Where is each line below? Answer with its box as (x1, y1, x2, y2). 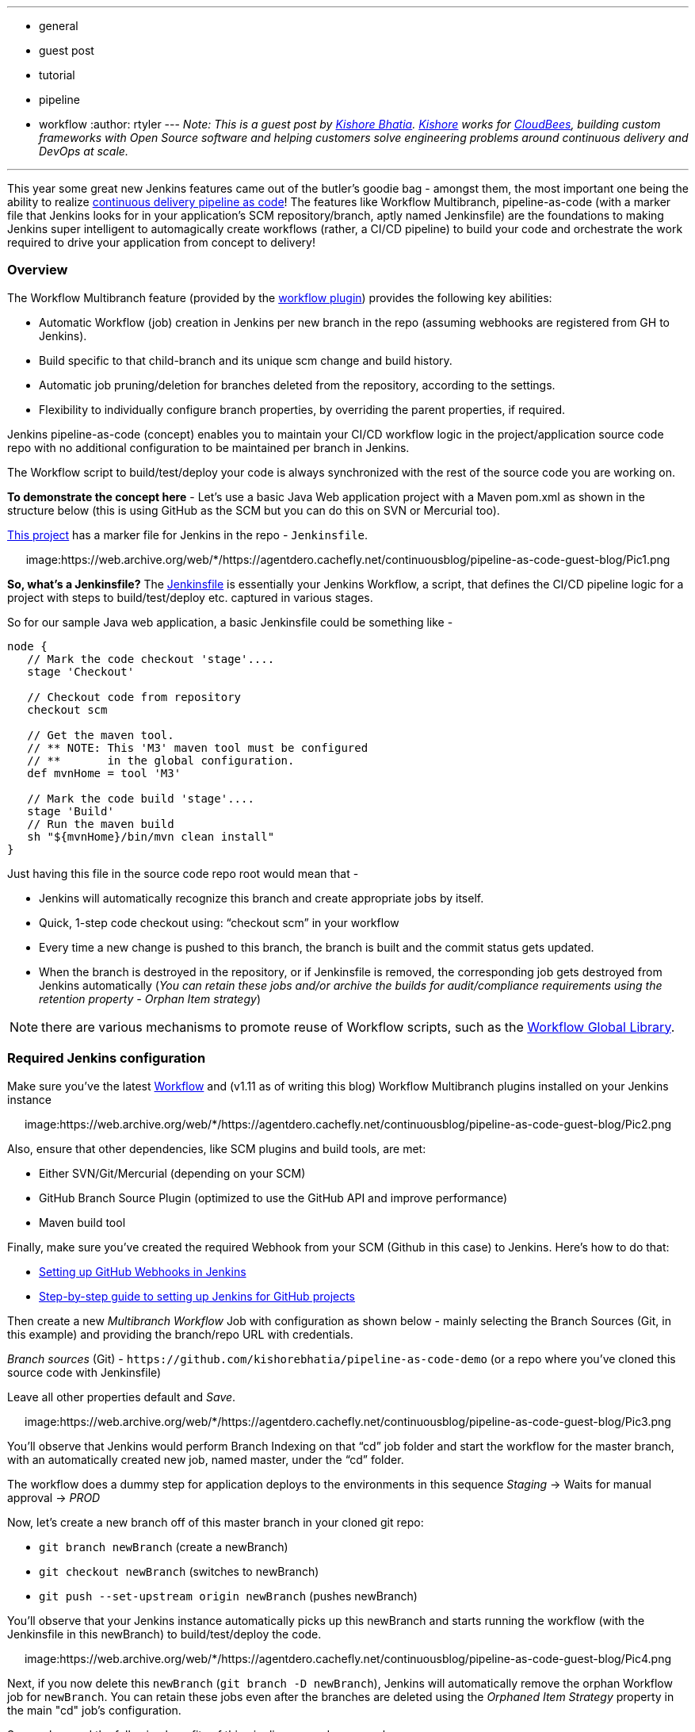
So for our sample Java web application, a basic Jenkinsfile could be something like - (7, 615, 453, 629)
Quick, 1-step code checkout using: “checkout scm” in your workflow (39, 915, 399, 929)
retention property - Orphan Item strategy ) (39, 991, 261, 1006)
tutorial (39, 68, 75, 82)
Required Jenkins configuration (7, 1050, 206, 1067)
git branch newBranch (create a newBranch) (39, 1539, 288, 1554)
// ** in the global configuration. (27, 753, 295, 767)
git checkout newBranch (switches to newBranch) (39, 1564, 319, 1578)
